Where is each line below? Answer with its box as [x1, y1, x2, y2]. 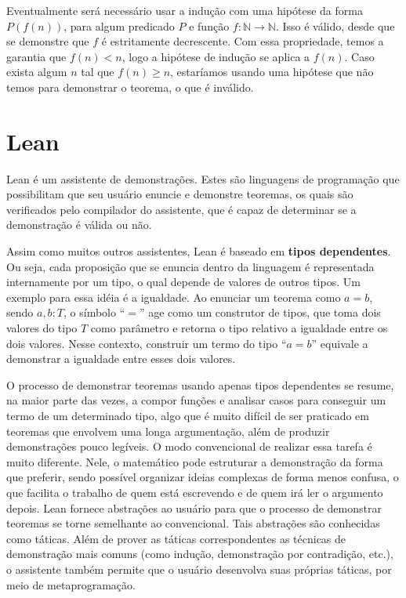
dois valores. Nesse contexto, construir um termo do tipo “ [6, 335, 287, 351]
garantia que [6, 48, 67, 64]
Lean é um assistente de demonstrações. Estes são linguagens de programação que [6, 170, 400, 187]
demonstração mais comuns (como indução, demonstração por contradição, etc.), [6, 545, 393, 562]
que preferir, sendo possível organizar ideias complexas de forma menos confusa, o [6, 469, 399, 485]
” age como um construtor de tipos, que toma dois [139, 304, 381, 321]
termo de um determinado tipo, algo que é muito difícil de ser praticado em [6, 408, 369, 423]
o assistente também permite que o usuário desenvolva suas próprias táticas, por [6, 560, 392, 577]
